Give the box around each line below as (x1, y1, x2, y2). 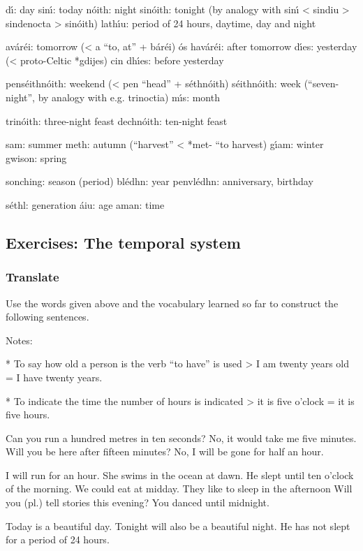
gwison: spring (6, 150, 67, 165)
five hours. (6, 407, 50, 422)
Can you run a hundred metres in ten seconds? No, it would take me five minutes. (6, 430, 357, 445)
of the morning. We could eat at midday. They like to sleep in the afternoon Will (6, 481, 353, 496)
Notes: (6, 332, 33, 347)
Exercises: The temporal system (6, 231, 241, 253)
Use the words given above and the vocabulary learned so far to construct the (6, 295, 339, 310)
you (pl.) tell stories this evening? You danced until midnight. (6, 495, 269, 510)
